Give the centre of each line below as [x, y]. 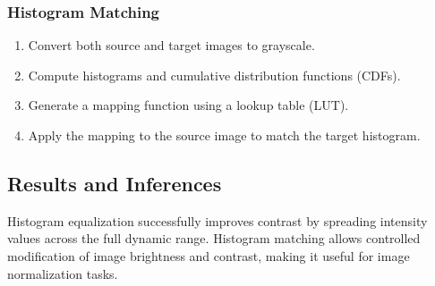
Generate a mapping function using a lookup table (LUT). [188, 105]
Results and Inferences [115, 183]
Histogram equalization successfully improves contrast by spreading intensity [217, 220]
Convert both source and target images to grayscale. [171, 45]
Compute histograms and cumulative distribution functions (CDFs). [214, 75]
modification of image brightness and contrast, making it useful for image [209, 255]
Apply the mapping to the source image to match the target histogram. [224, 135]
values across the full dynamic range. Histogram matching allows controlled [214, 238]
